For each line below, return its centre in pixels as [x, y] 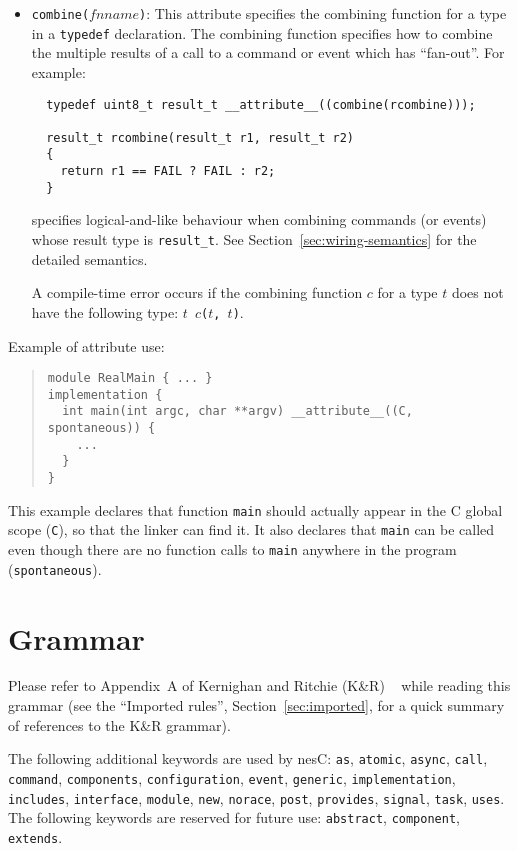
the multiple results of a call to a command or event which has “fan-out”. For [268, 52]
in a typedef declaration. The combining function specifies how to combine [262, 32]
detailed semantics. [89, 258]
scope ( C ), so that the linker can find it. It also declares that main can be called [251, 529]
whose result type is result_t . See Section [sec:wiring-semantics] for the [254, 239]
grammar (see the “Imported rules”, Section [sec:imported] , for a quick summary [256, 705]
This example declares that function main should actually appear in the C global [255, 509]
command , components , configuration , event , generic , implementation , [232, 777]
